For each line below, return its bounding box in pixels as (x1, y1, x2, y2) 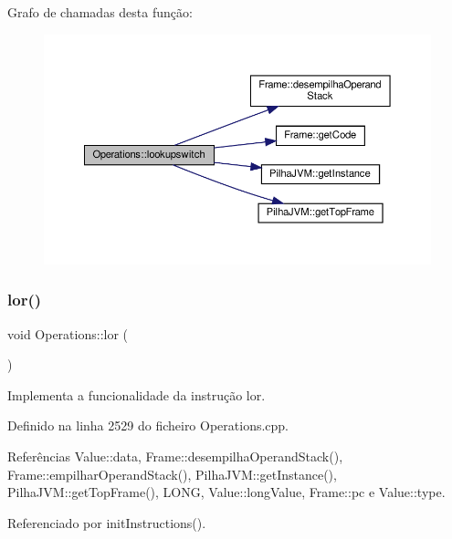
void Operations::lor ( (7, 324, 129, 343)
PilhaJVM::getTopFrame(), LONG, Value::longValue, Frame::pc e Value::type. (7, 482, 446, 502)
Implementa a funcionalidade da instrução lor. (7, 385, 266, 404)
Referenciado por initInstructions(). (7, 513, 206, 532)
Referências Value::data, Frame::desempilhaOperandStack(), (7, 446, 343, 465)
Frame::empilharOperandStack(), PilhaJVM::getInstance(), (7, 464, 337, 483)
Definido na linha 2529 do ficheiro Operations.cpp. (7, 416, 289, 435)
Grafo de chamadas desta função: (7, 3, 193, 21)
